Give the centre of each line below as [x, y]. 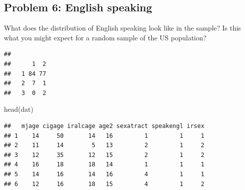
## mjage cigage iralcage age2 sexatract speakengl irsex [104, 126]
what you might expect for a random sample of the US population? [105, 37]
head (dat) [19, 109]
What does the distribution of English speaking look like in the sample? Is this [122, 28]
